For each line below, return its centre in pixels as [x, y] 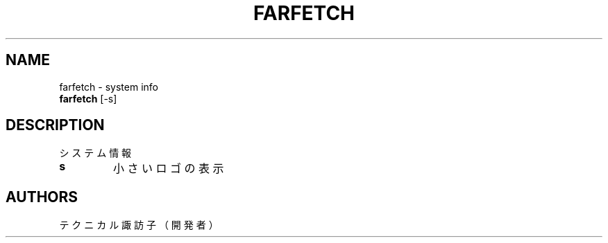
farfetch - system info [109, 87]
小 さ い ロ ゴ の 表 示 [169, 169]
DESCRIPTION [55, 125]
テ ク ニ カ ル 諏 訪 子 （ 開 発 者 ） [139, 225]
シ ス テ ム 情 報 [95, 153]
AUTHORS [42, 197]
